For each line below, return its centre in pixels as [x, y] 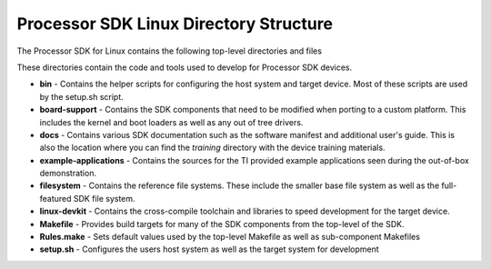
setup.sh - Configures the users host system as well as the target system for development [209, 249]
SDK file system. [104, 198]
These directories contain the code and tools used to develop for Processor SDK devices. [185, 67]
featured [55, 198]
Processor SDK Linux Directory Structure [175, 24]
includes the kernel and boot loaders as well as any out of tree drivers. [171, 122]
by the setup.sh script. [82, 96]
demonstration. [68, 174]
